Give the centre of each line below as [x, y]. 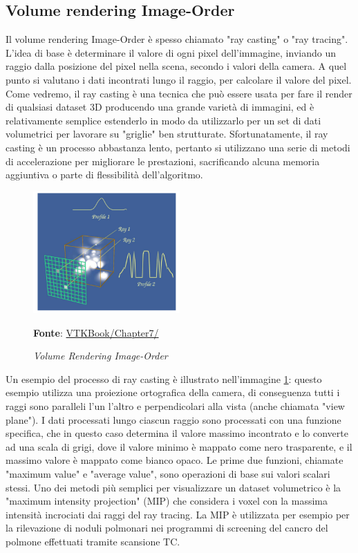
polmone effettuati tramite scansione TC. [93, 541]
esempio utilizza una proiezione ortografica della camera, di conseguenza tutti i [173, 392]
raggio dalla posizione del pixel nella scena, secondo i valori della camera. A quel [176, 66]
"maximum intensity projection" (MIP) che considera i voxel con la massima [167, 501]
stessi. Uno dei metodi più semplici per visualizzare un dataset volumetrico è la [173, 487]
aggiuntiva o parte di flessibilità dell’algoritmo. [104, 175]
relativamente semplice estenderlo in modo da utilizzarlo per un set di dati [163, 120]
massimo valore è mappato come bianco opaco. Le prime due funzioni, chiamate [175, 460]
